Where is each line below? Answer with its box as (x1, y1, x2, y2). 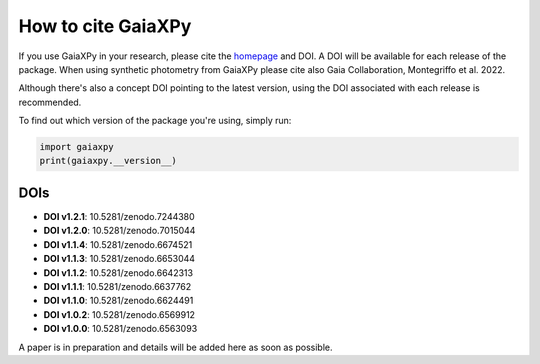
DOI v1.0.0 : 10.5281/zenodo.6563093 (43, 323, 198, 335)
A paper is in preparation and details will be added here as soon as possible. (18, 341, 334, 353)
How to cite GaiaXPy (18, 15, 192, 37)
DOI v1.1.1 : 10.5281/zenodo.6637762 (43, 280, 192, 292)
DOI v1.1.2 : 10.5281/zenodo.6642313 (43, 266, 194, 279)
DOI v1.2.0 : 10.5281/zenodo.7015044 (43, 225, 196, 237)
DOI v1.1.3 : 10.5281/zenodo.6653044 (43, 253, 195, 265)
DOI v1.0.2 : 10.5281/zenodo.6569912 (43, 308, 195, 320)
